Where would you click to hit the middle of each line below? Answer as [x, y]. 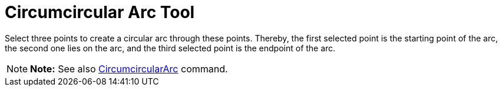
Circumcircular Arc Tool [100, 12]
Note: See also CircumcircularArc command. [129, 69]
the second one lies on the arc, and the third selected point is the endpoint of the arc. [170, 48]
